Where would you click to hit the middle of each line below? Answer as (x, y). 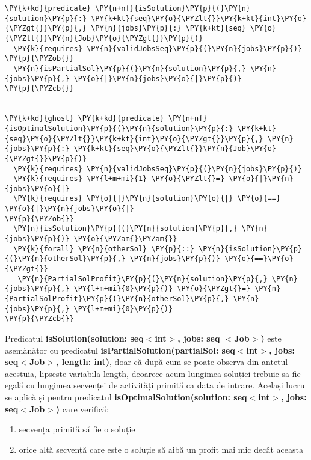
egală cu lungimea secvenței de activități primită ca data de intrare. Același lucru (155, 385)
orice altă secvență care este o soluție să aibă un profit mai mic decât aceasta (161, 449)
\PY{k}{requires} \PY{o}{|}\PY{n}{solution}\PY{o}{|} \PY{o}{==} (147, 199)
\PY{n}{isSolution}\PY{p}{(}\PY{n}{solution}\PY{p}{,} (125, 229)
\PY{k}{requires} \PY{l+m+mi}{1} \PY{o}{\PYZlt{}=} (119, 179)
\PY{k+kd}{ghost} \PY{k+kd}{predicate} (85, 119)
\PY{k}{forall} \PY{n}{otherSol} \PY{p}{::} (104, 249)
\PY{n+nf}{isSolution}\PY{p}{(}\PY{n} (173, 8)
